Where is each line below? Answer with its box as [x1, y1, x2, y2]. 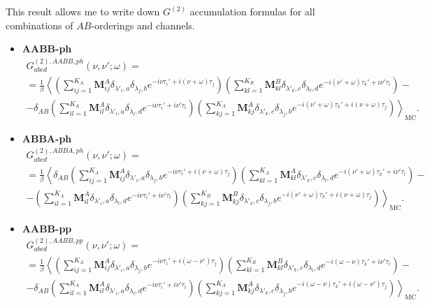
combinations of [6, 17, 73, 32]
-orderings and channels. [91, 17, 195, 32]
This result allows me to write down [6, 4, 160, 18]
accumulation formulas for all [189, 4, 315, 18]
